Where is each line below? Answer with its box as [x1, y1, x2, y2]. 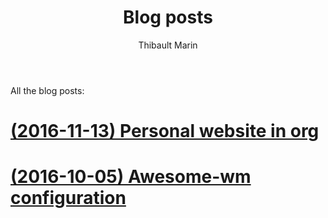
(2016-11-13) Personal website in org [10, 120, 320, 143]
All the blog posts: [10, 84, 85, 96]
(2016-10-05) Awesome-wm [10, 166, 252, 188]
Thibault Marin [138, 39, 198, 51]
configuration [10, 187, 127, 210]
